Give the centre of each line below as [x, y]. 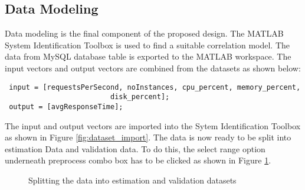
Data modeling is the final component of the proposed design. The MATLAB [144, 33]
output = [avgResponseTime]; [66, 107]
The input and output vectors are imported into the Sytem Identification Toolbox [153, 125]
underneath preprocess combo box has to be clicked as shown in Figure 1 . [138, 160]
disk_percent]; [140, 97]
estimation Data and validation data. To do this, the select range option [135, 148]
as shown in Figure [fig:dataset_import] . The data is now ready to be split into [148, 137]
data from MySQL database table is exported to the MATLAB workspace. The [148, 56]
